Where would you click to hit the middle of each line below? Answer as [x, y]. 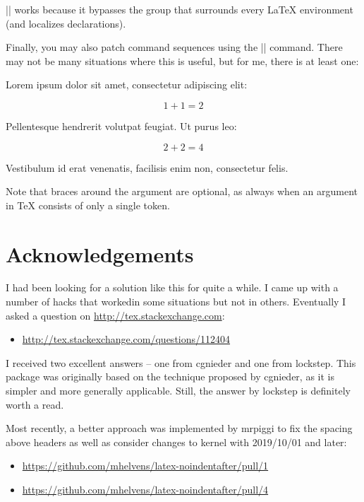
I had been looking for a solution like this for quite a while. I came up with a [172, 287]
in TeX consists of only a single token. [88, 205]
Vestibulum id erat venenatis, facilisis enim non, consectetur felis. [147, 167]
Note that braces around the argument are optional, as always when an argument [182, 191]
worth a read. [35, 404]
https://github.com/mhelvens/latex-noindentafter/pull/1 [145, 466]
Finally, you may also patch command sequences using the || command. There [174, 47]
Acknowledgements [100, 253]
